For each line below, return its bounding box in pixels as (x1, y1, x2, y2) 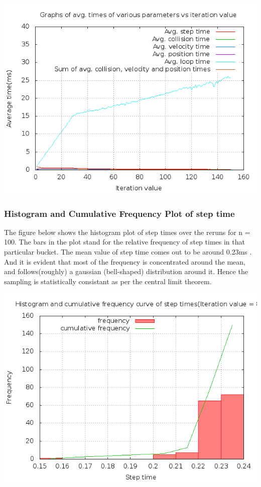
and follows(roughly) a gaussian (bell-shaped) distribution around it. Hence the (4, 266, 248, 277)
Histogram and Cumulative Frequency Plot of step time (4, 207, 235, 219)
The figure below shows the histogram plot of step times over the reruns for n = (4, 226, 250, 237)
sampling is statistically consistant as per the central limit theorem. (4, 276, 212, 286)
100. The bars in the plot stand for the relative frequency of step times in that (4, 236, 245, 247)
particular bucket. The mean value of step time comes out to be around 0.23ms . (4, 247, 252, 257)
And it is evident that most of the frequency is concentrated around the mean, (4, 256, 246, 267)
